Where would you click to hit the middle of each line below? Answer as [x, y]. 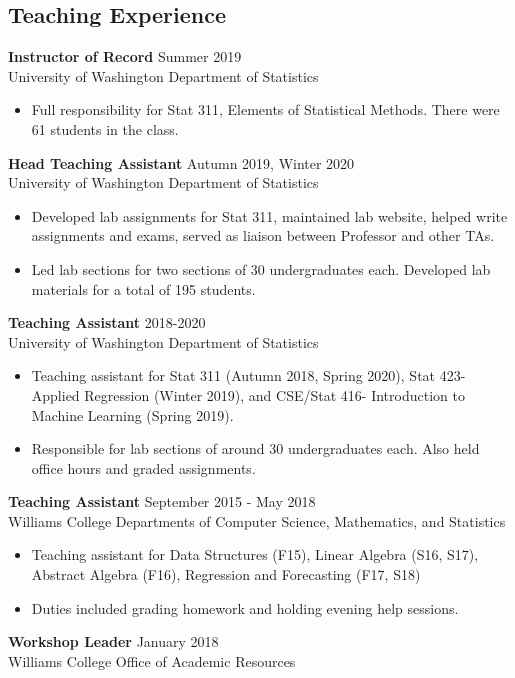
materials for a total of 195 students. [143, 288]
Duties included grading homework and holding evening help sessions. [245, 607]
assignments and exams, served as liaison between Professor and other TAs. [263, 235]
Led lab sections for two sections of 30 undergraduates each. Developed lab [261, 268]
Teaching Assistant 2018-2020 [107, 322]
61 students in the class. [105, 128]
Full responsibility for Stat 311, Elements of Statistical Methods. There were [265, 109]
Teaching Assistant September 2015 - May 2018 [162, 501]
